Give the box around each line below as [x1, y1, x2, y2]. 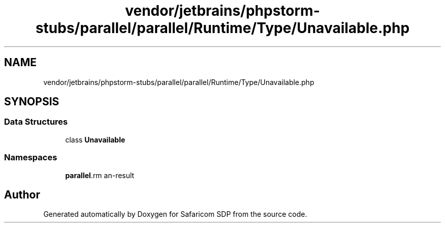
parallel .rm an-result [65, 171, 135, 180]
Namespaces [4, 152, 57, 163]
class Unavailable [65, 135, 125, 144]
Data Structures [4, 117, 68, 127]
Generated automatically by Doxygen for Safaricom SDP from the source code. [43, 210, 307, 219]
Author [4, 188, 40, 201]
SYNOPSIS [4, 95, 59, 108]
